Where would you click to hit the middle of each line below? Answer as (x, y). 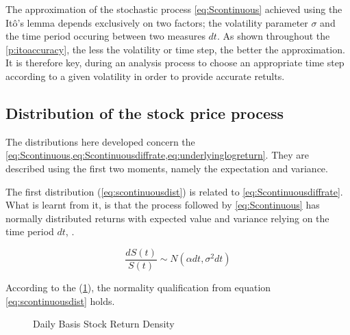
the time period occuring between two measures (105, 36)
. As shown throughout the (273, 36)
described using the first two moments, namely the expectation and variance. (167, 168)
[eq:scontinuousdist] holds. (60, 300)
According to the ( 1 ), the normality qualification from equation (138, 287)
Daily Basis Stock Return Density (104, 324)
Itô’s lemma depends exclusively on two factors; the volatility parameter (157, 22)
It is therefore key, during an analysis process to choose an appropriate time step (175, 63)
